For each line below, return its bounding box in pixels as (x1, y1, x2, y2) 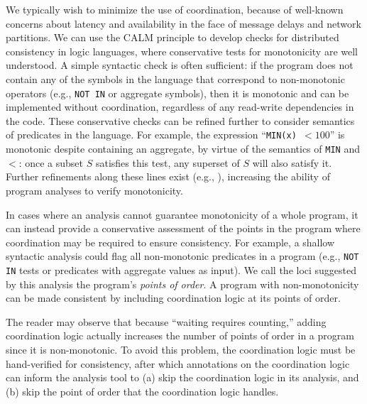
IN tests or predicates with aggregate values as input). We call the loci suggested (6, 262, 357, 277)
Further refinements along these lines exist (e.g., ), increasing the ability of (6, 169, 330, 184)
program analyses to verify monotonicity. (6, 182, 183, 197)
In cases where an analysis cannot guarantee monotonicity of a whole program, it (6, 207, 358, 222)
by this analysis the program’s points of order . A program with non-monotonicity (6, 276, 359, 291)
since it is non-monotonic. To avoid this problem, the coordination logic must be (6, 342, 356, 356)
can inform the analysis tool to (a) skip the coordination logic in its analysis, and (6, 370, 359, 385)
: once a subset (18, 155, 84, 170)
